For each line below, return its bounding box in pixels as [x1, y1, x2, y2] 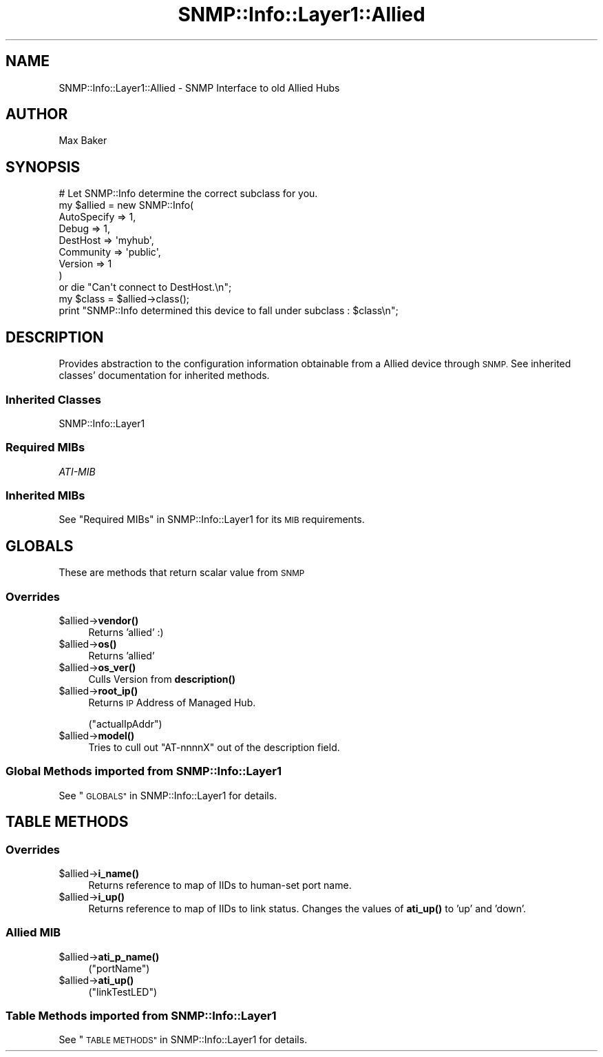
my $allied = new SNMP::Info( [59, 199, 194, 212]
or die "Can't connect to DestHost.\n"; [59, 281, 232, 294]
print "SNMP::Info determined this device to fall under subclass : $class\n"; [59, 305, 399, 317]
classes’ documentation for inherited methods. [59, 369, 270, 382]
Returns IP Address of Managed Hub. [88, 696, 256, 708]
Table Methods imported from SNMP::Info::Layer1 [6, 1009, 277, 1023]
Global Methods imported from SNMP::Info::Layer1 [6, 764, 282, 779]
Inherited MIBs [6, 489, 85, 502]
